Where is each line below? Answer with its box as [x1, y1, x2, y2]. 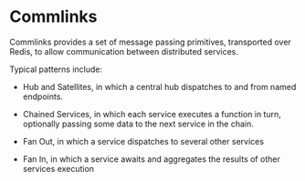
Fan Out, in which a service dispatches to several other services [22, 136, 265, 146]
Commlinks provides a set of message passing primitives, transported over [9, 36, 292, 47]
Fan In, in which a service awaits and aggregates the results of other [22, 153, 280, 165]
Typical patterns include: [9, 64, 103, 75]
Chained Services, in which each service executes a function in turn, [22, 108, 281, 119]
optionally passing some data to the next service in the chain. [22, 118, 254, 129]
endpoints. [22, 91, 64, 102]
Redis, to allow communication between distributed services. [9, 45, 239, 56]
